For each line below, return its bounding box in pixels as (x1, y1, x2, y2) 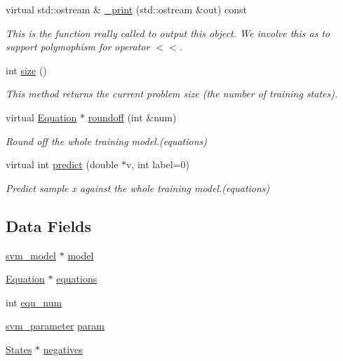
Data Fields (6, 214, 92, 236)
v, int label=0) (126, 157, 189, 172)
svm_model (6, 247, 57, 262)
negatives (43, 341, 83, 356)
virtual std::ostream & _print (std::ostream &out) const (6, 2, 247, 16)
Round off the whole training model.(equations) (6, 133, 207, 148)
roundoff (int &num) (88, 109, 177, 124)
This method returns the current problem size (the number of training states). (6, 86, 338, 101)
